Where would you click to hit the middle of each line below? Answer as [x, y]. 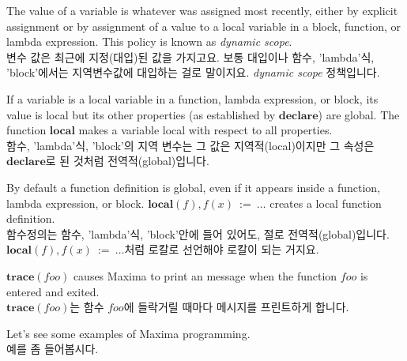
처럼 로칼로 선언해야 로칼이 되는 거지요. [222, 249]
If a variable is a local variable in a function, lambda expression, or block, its [192, 98]
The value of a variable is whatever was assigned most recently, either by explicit [202, 10]
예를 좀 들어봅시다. [53, 349]
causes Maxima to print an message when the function [205, 275]
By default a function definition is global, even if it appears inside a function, [194, 187]
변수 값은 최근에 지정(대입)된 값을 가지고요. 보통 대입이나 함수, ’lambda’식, [190, 56]
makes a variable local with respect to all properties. [205, 130]
